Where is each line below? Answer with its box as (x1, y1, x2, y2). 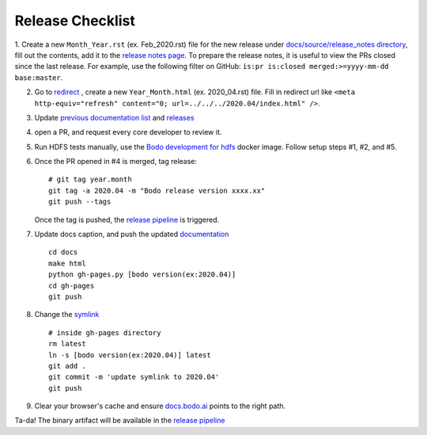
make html (48, 258, 86, 268)
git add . (48, 361, 86, 370)
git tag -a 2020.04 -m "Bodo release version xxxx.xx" (48, 186, 266, 195)
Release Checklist (14, 12, 136, 29)
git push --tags (48, 197, 111, 206)
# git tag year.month (48, 175, 132, 184)
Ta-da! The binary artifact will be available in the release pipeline (14, 416, 225, 425)
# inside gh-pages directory (48, 328, 161, 337)
